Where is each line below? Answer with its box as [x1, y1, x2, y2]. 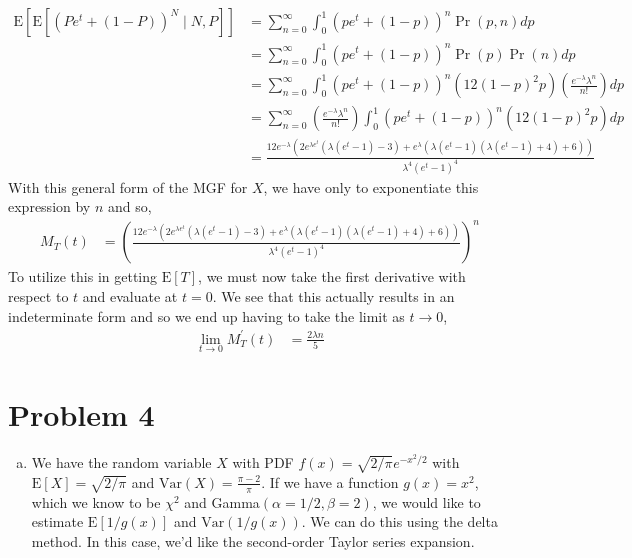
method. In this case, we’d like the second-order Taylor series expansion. [31, 530, 475, 551]
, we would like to [372, 491, 481, 512]
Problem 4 [8, 394, 155, 435]
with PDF [232, 452, 294, 473]
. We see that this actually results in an [212, 285, 455, 306]
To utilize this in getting [8, 266, 158, 287]
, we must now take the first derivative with [198, 266, 466, 287]
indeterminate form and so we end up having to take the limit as [8, 305, 405, 326]
